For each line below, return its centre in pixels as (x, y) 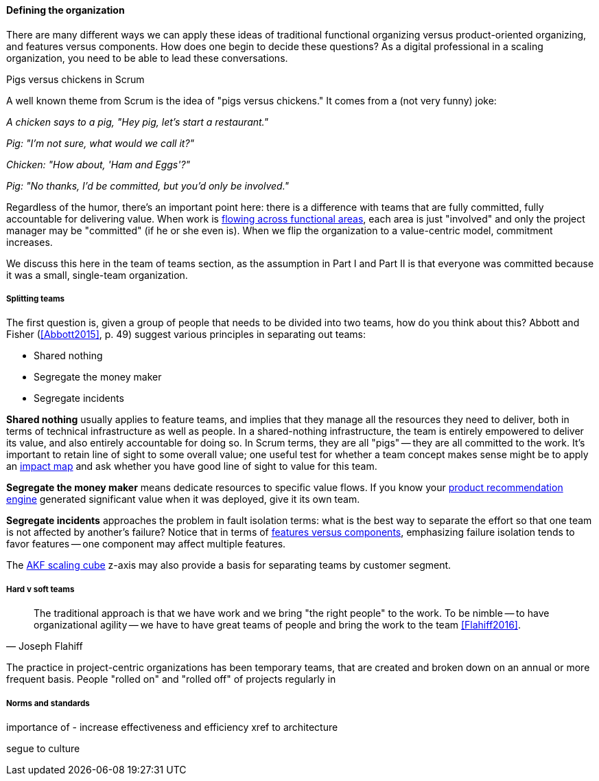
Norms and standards (48, 703)
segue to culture (43, 748)
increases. (30, 242)
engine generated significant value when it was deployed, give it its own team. (183, 499)
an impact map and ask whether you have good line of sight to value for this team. (192, 466)
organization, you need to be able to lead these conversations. (147, 58)
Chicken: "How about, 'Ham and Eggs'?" (98, 164)
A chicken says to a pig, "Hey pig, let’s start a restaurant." (138, 122)
